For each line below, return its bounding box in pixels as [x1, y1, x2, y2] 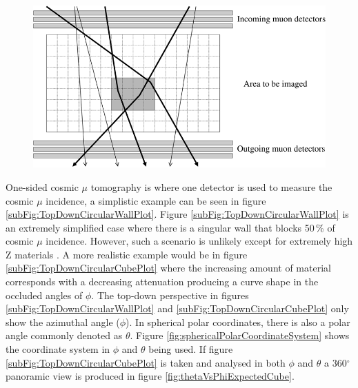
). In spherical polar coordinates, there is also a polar [126, 314, 350, 329]
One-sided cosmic [6, 179, 79, 194]
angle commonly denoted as [6, 328, 123, 343]
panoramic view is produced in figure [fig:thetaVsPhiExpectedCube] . [6, 369, 295, 383]
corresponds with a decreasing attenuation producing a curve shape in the [6, 274, 319, 289]
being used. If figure [148, 342, 233, 356]
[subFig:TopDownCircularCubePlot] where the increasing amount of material [6, 261, 331, 275]
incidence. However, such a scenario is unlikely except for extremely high [46, 234, 353, 248]
